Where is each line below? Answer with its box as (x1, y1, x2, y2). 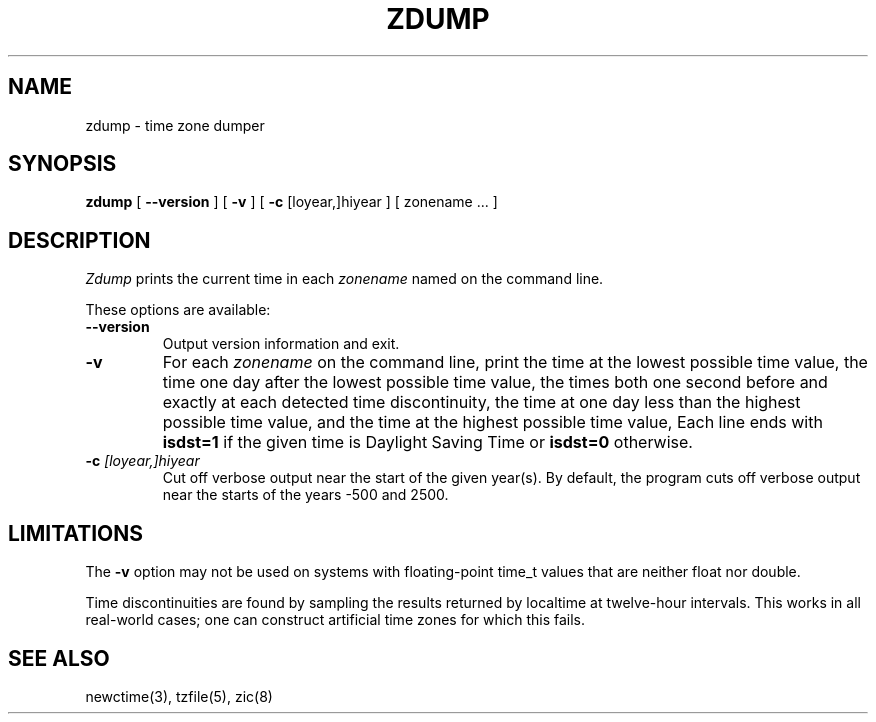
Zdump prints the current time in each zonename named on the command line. (85, 270, 604, 288)
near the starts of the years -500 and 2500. (162, 486, 449, 504)
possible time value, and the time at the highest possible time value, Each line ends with (162, 412, 823, 433)
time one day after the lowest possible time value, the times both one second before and (162, 372, 828, 393)
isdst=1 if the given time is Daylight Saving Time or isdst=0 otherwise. (162, 432, 693, 453)
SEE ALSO (8, 645, 110, 671)
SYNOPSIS (8, 151, 117, 177)
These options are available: (85, 301, 271, 319)
